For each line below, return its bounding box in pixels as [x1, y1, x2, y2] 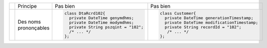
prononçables [18, 24, 50, 31]
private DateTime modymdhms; [69, 20, 134, 25]
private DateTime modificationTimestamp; [164, 20, 259, 25]
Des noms [18, 18, 41, 25]
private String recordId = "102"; [164, 24, 242, 29]
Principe [18, 3, 37, 9]
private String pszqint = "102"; [69, 24, 144, 29]
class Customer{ [159, 10, 196, 16]
